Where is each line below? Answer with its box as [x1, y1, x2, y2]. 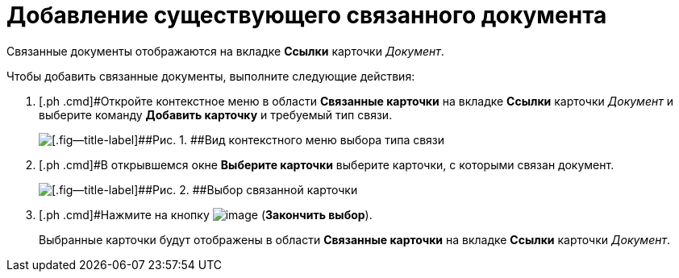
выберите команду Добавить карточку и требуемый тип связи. [39, 107, 393, 122]
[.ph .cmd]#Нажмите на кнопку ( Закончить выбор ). [39, 207, 373, 222]
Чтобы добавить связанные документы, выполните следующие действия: [6, 68, 415, 83]
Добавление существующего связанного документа [6, 2, 607, 29]
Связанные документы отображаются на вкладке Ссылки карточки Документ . [6, 44, 444, 58]
